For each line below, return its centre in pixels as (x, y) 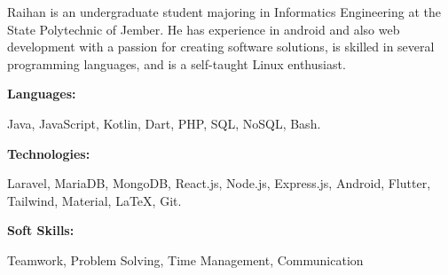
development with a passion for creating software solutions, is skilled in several (221, 47)
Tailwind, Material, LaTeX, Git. (94, 200)
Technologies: (49, 153)
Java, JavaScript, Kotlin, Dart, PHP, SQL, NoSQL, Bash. (164, 123)
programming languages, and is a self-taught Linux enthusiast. (177, 63)
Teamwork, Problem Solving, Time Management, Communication (185, 259)
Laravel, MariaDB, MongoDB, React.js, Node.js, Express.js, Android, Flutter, (219, 183)
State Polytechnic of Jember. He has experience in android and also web (204, 29)
